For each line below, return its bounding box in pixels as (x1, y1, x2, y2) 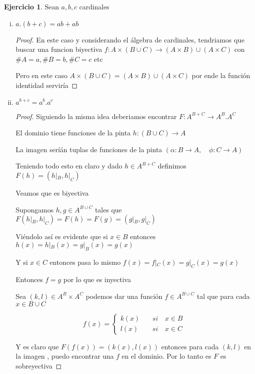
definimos (158, 161, 186, 171)
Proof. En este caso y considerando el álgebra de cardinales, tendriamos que (15, 34, 245, 44)
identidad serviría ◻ (15, 80, 78, 90)
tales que (95, 204, 122, 214)
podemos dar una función (85, 291, 163, 301)
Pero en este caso (15, 70, 68, 81)
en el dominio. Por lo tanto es (121, 351, 212, 361)
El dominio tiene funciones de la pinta (15, 127, 131, 138)
